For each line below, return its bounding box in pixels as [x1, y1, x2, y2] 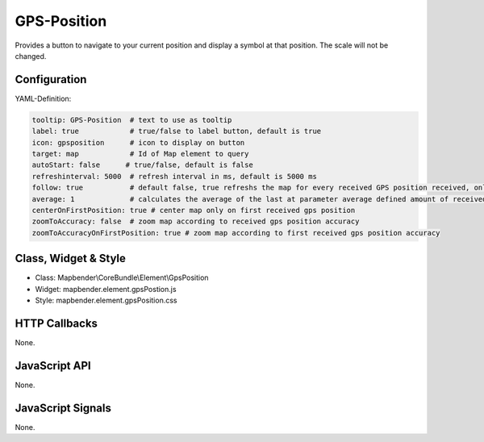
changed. [15, 51, 47, 60]
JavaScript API [15, 359, 92, 373]
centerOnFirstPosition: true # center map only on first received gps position [31, 206, 356, 215]
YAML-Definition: [15, 94, 72, 103]
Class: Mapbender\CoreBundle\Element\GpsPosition [35, 273, 209, 282]
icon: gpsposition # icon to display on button [31, 138, 245, 147]
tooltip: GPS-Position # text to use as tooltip [31, 115, 232, 124]
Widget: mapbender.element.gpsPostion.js [35, 284, 177, 294]
